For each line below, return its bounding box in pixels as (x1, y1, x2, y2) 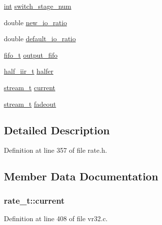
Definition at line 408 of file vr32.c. (4, 213, 108, 223)
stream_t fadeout (4, 98, 56, 109)
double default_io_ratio (4, 33, 76, 44)
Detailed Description (4, 122, 110, 137)
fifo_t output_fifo (4, 49, 58, 60)
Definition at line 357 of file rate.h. (4, 145, 107, 155)
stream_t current (4, 82, 55, 92)
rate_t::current (4, 194, 65, 206)
